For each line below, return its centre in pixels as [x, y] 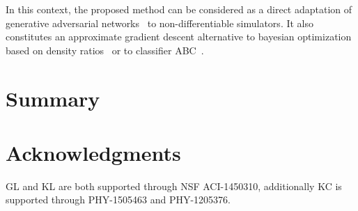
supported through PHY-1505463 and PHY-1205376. [118, 200]
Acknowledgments [93, 152]
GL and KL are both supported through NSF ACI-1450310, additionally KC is [174, 186]
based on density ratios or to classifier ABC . [105, 50]
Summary [53, 98]
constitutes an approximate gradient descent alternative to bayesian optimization [179, 37]
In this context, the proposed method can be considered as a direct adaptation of [179, 9]
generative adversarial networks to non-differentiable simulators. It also [160, 23]
